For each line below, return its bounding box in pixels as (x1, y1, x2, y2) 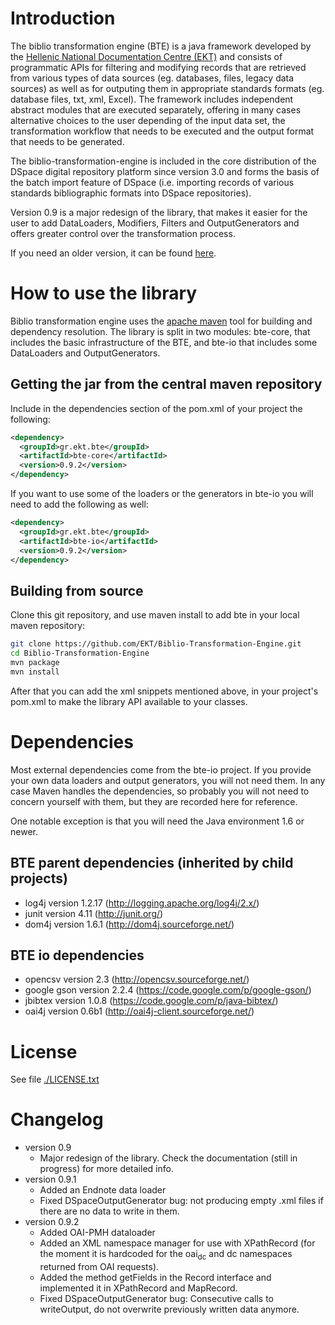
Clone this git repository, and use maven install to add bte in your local (10, 609, 300, 621)
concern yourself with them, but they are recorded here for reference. (10, 795, 298, 807)
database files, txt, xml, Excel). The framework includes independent (10, 93, 294, 105)
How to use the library (10, 282, 198, 305)
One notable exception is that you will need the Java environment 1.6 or (10, 815, 305, 827)
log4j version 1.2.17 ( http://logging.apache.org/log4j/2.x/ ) (24, 897, 260, 909)
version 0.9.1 (24, 1173, 77, 1186)
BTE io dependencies (10, 947, 145, 964)
